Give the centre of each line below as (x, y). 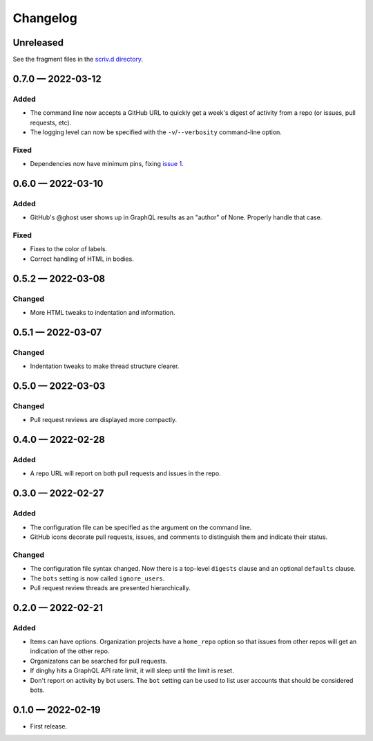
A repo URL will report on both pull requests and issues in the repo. (125, 473)
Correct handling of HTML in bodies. (82, 259)
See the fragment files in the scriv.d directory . (78, 60)
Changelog (45, 18)
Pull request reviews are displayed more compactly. (104, 420)
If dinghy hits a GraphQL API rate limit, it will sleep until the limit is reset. (132, 670)
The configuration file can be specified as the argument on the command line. (141, 527)
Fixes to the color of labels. (68, 249)
